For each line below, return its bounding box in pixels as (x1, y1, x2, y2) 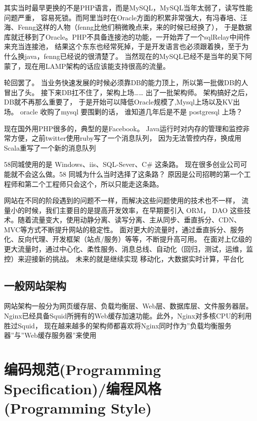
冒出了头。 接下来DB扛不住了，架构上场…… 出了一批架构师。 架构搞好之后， (4, 87, 252, 97)
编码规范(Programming (4, 359, 161, 379)
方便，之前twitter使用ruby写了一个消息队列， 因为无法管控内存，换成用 (10, 133, 242, 143)
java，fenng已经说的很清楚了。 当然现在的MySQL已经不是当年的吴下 (24, 51, 245, 61)
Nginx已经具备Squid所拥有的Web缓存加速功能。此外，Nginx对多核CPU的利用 (4, 311, 252, 321)
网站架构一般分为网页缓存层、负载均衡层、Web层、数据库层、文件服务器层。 (4, 301, 253, 311)
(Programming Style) (4, 398, 152, 418)
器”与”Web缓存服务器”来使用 (4, 330, 97, 340)
